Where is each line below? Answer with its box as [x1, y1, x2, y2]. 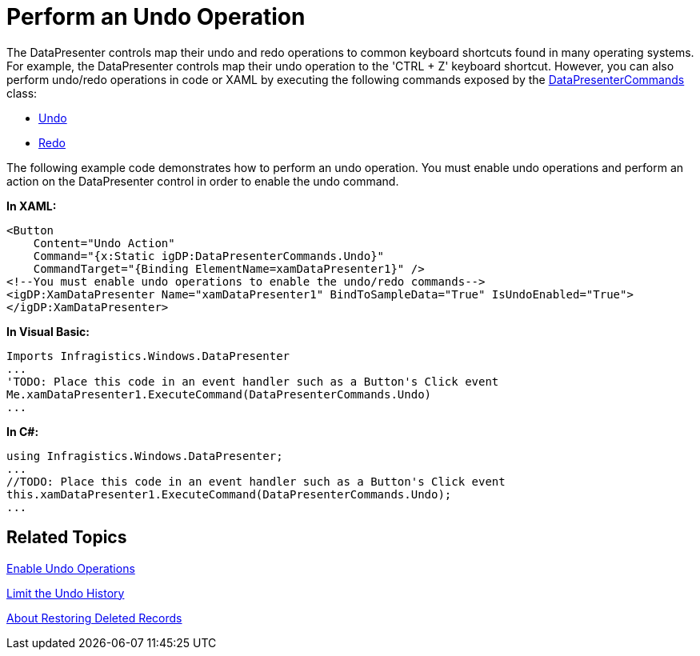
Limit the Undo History [6, 586, 125, 600]
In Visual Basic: [6, 324, 90, 338]
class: [6, 86, 38, 100]
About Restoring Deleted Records [6, 610, 182, 625]
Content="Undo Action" [33, 236, 175, 250]
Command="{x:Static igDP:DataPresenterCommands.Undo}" [33, 249, 385, 262]
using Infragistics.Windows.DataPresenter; [6, 449, 283, 462]
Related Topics [6, 527, 127, 548]
